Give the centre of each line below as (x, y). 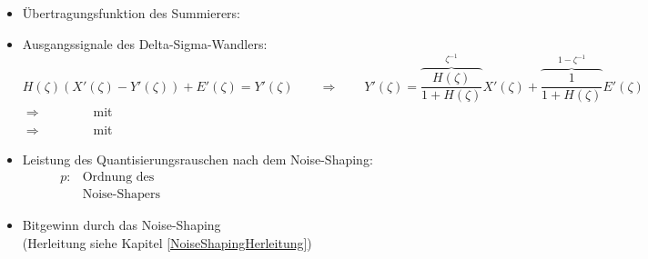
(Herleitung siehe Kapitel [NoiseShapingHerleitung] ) (167, 242)
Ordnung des (118, 178)
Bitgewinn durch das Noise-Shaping (121, 225)
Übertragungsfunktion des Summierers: (131, 13)
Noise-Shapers (121, 195)
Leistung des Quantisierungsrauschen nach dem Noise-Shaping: (197, 159)
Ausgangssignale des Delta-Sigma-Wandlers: (145, 43)
